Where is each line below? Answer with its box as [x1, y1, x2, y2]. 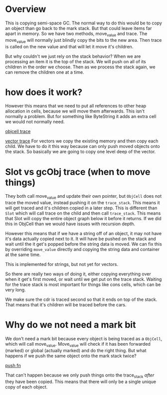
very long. [5, 287, 26, 293]
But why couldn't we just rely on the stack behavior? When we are [5, 53, 141, 59]
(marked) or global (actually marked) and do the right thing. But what [5, 347, 147, 353]
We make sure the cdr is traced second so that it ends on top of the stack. [5, 296, 158, 302]
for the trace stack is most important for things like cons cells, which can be [5, 281, 161, 287]
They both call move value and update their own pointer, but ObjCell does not [5, 193, 162, 200]
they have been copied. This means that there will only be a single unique [5, 379, 156, 385]
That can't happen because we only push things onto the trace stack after [5, 372, 155, 379]
